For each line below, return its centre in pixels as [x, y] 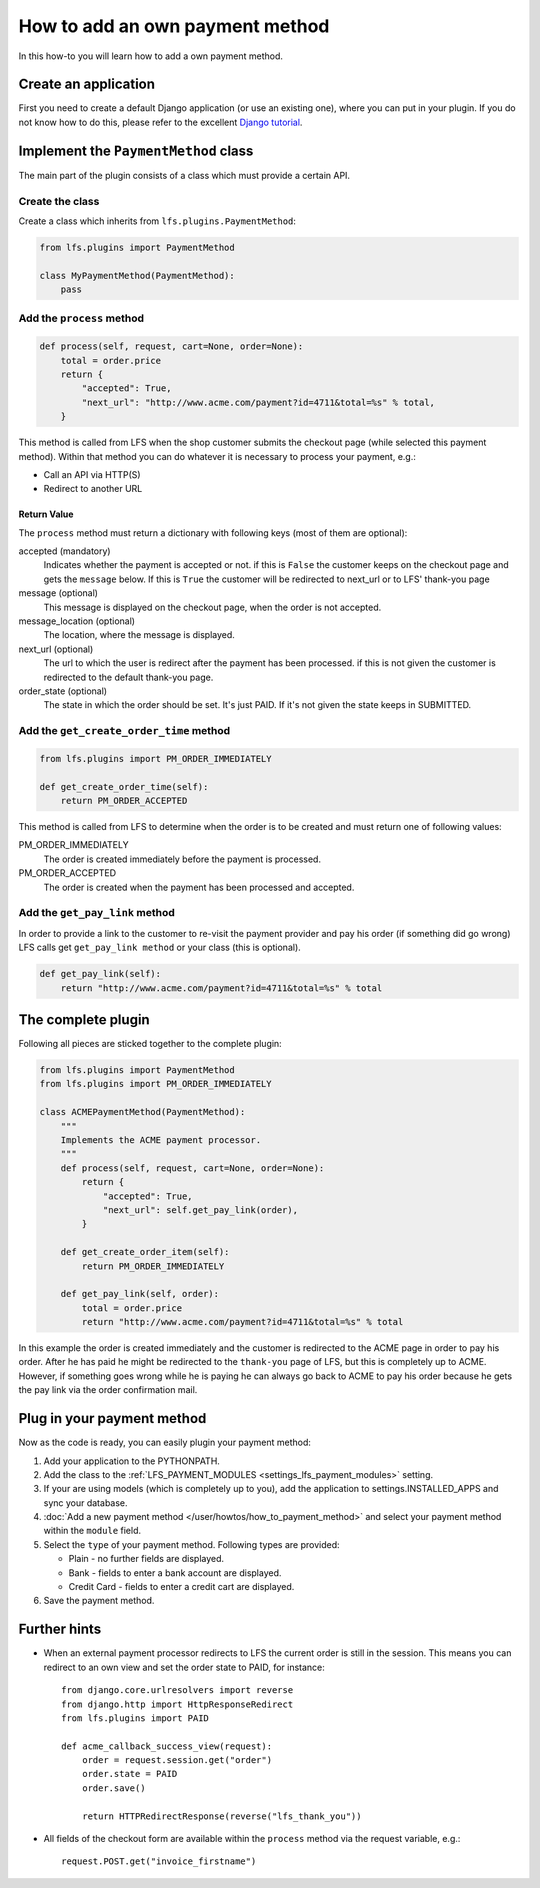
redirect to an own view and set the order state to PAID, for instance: [184, 1667]
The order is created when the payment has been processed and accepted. [199, 887]
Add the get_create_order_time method [124, 731]
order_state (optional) [63, 691]
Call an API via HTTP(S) [92, 474]
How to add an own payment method [174, 26]
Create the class [59, 201]
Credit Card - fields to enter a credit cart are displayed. [181, 1587]
